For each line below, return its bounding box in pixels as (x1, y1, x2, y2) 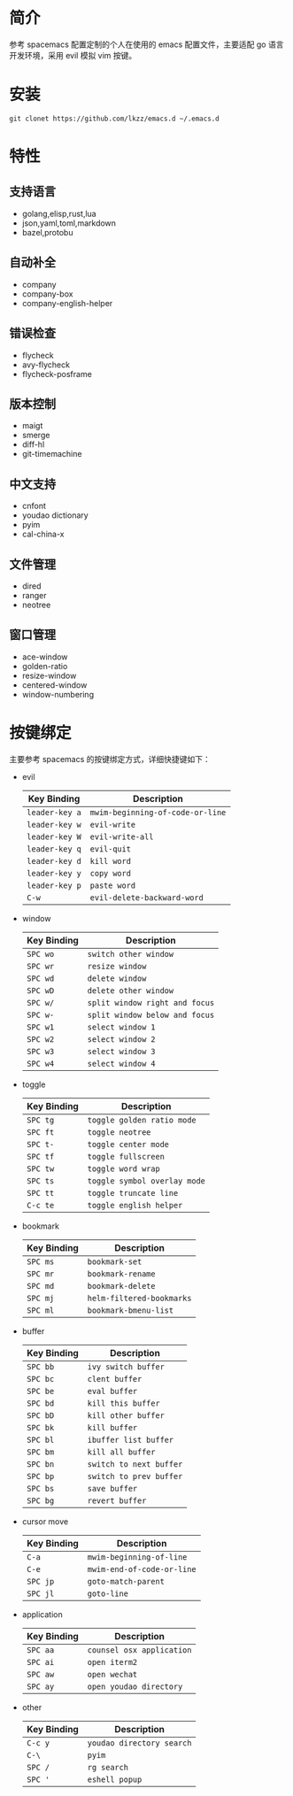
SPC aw (26, 1669, 55, 1679)
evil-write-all (89, 831, 154, 842)
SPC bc (26, 1374, 55, 1384)
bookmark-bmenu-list (87, 1305, 174, 1315)
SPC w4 (26, 1059, 55, 1068)
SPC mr (26, 1268, 55, 1279)
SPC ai (26, 1657, 55, 1667)
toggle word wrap (87, 1163, 161, 1174)
